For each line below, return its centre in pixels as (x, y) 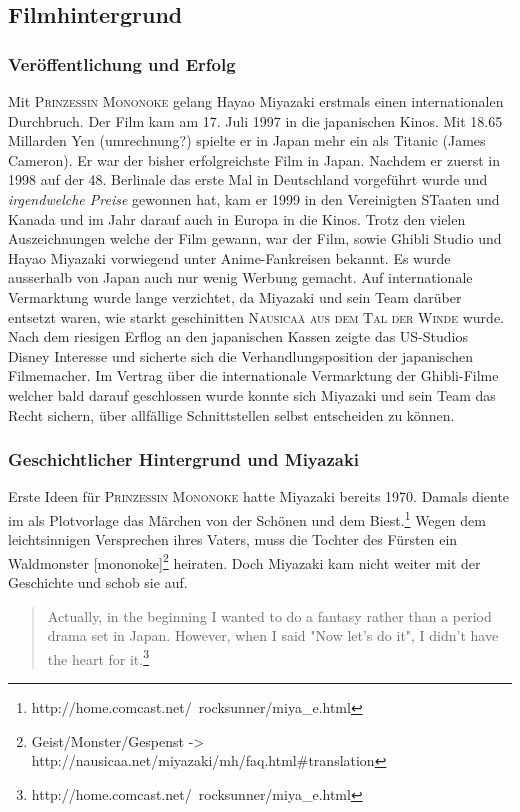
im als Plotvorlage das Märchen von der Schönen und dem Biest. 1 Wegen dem (247, 518)
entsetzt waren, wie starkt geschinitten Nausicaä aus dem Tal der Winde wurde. (256, 316)
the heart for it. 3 (98, 657)
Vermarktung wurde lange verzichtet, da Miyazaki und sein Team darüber (235, 296)
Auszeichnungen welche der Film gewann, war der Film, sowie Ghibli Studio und (255, 238)
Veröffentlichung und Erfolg (122, 63)
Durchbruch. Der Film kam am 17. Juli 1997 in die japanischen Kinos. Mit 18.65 (255, 120)
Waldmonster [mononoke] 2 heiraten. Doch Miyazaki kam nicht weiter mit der (244, 561)
